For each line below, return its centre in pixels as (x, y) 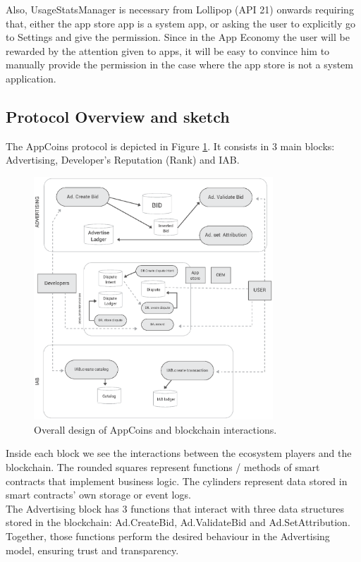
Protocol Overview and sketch (118, 116)
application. (31, 78)
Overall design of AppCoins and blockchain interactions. (155, 429)
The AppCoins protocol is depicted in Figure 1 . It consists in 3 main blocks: (170, 146)
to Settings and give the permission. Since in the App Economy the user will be (178, 37)
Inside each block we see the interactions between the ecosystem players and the (179, 453)
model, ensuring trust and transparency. (92, 550)
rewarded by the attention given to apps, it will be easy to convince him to (168, 50)
